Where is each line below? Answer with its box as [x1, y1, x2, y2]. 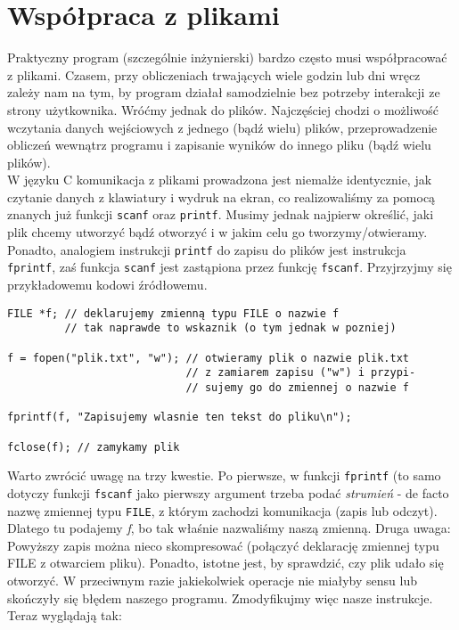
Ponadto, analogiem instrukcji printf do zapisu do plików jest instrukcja [7, 240, 406, 258]
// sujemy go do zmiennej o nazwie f [185, 380, 410, 394]
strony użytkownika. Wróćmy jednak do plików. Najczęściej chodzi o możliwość [7, 100, 439, 119]
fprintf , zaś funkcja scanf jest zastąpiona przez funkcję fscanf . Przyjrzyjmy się [7, 258, 452, 276]
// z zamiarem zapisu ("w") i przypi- [185, 366, 416, 380]
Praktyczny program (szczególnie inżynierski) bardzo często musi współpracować [7, 48, 447, 67]
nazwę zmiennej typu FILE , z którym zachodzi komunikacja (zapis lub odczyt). [7, 501, 438, 520]
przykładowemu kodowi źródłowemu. [7, 275, 208, 294]
